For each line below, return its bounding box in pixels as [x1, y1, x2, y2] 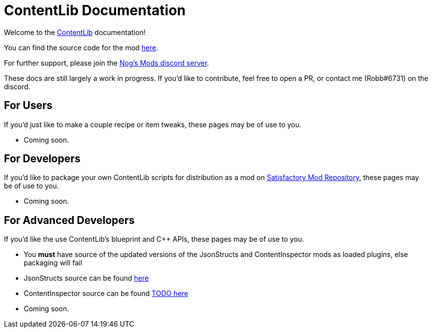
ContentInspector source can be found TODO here [24, 289, 188, 298]
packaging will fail [24, 258, 83, 267]
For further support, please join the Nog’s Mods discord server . [4, 58, 209, 67]
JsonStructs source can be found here [24, 274, 149, 283]
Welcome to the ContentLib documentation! [4, 28, 146, 37]
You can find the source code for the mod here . [4, 43, 159, 52]
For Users [4, 99, 53, 112]
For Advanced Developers [4, 214, 135, 226]
